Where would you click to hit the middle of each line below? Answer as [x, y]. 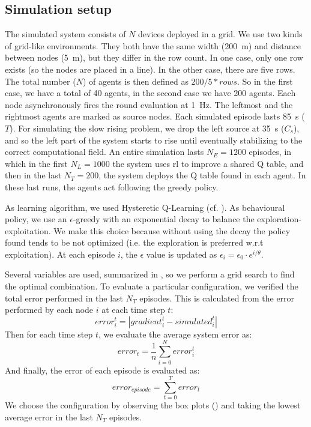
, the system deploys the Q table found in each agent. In [202, 175]
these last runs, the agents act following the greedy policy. [112, 186]
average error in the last [49, 416]
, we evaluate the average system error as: [175, 334]
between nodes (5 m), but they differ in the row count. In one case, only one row [154, 57]
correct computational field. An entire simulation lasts [104, 152]
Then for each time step [49, 334]
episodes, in [270, 152]
